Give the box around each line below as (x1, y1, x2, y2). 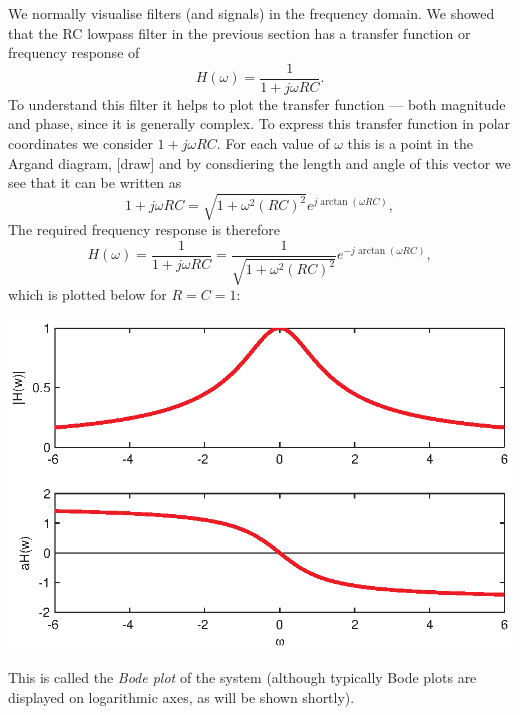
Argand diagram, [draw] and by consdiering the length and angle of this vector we (8, 152, 511, 173)
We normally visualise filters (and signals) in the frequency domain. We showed (8, 3, 495, 23)
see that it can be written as (8, 172, 182, 193)
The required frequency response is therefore (8, 219, 280, 240)
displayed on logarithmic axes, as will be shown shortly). (8, 686, 355, 707)
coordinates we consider (8, 133, 153, 154)
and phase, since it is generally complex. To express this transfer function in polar (8, 113, 511, 134)
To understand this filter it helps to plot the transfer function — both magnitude (8, 93, 506, 114)
